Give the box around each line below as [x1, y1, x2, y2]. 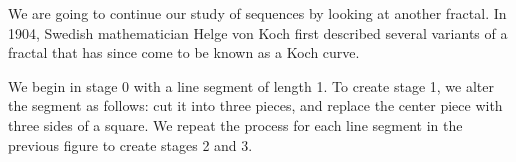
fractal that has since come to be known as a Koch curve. [8, 42, 360, 63]
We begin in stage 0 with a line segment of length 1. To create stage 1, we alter [8, 75, 494, 96]
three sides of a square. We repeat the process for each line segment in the [8, 114, 463, 135]
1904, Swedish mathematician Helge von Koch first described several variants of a [8, 22, 508, 43]
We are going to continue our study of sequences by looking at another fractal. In [8, 3, 507, 23]
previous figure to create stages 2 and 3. [8, 134, 253, 155]
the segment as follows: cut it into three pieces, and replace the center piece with [8, 95, 503, 116]
